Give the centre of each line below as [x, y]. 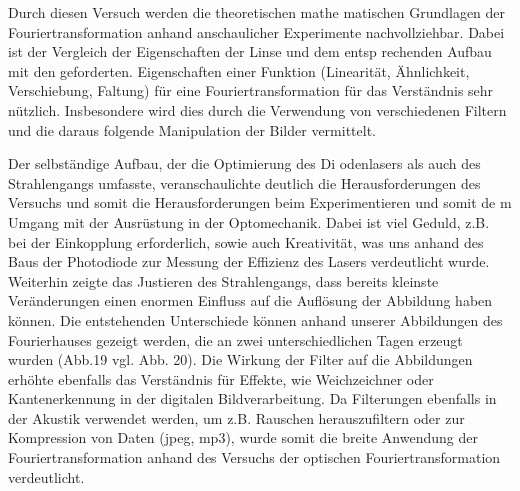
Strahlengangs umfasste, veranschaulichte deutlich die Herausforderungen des [244, 182]
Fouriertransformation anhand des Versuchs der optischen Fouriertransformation [254, 457]
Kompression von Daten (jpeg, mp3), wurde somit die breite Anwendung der [243, 437]
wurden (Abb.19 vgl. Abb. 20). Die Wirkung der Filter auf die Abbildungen [240, 359]
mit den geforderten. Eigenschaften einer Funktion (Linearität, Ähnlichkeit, [239, 70]
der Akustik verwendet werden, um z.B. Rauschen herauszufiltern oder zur [236, 417]
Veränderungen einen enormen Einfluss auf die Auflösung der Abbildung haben [250, 300]
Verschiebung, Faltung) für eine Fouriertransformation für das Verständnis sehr [251, 90]
